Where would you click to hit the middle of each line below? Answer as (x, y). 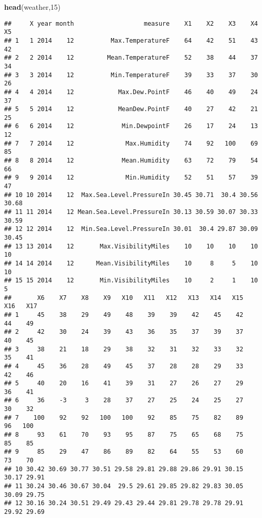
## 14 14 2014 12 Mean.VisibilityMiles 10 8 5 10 (131, 263)
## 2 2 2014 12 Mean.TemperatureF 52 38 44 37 (131, 58)
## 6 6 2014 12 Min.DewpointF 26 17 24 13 (131, 126)
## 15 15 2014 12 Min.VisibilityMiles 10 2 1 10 (131, 281)
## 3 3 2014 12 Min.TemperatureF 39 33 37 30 (131, 75)
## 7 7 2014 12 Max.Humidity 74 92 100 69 (131, 143)
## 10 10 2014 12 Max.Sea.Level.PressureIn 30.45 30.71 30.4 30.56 (131, 195)
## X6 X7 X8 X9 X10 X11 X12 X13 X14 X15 (124, 298)
